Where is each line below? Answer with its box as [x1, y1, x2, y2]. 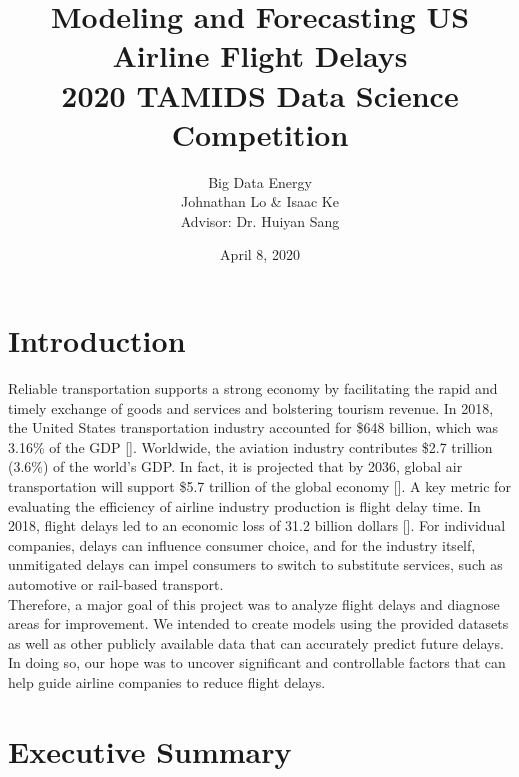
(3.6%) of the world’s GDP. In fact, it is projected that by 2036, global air [8, 456, 463, 477]
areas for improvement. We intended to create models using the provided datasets [8, 613, 509, 634]
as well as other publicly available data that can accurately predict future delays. [8, 632, 504, 653]
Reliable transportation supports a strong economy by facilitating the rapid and [8, 378, 498, 398]
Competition [171, 113, 349, 154]
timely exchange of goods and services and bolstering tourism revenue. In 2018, [8, 397, 494, 418]
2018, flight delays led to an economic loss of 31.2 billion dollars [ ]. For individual [8, 515, 506, 536]
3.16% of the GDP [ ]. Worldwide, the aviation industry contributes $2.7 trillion [8, 436, 493, 457]
